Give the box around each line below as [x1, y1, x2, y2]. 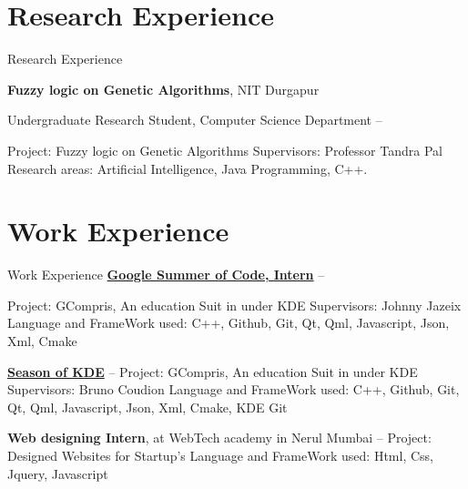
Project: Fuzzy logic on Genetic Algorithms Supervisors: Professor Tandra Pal [7, 140, 443, 159]
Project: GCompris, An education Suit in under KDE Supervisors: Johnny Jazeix [7, 295, 462, 314]
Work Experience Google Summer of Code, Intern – [7, 265, 325, 284]
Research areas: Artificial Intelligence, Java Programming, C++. [7, 158, 368, 178]
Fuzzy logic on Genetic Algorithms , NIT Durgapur [7, 79, 320, 98]
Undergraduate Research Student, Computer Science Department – [7, 110, 382, 129]
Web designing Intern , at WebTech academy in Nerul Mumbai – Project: [7, 428, 432, 447]
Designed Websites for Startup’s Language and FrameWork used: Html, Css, [7, 445, 433, 464]
